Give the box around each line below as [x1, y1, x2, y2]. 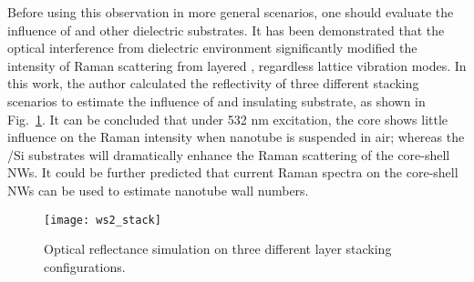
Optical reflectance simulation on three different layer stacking [44, 239, 392, 258]
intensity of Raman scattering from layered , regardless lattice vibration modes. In [7, 55, 467, 75]
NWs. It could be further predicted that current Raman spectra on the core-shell [7, 163, 459, 182]
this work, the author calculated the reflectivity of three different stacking [7, 74, 419, 93]
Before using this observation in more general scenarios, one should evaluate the [7, 3, 454, 21]
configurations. [44, 257, 126, 276]
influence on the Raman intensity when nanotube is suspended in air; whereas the [7, 127, 465, 146]
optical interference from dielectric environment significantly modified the [7, 38, 417, 57]
